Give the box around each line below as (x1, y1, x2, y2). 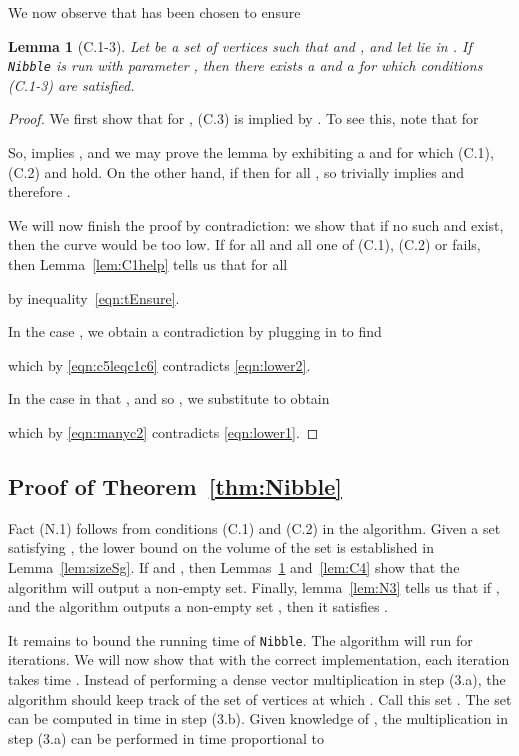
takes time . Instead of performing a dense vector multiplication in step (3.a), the (8, 668, 506, 689)
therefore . (8, 181, 71, 202)
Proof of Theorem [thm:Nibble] (8, 470, 342, 501)
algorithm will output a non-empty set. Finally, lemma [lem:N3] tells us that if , (8, 576, 500, 597)
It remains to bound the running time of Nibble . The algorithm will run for (8, 629, 473, 650)
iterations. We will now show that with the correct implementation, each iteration (8, 649, 510, 670)
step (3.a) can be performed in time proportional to (8, 727, 325, 748)
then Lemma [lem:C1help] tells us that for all (8, 254, 288, 274)
